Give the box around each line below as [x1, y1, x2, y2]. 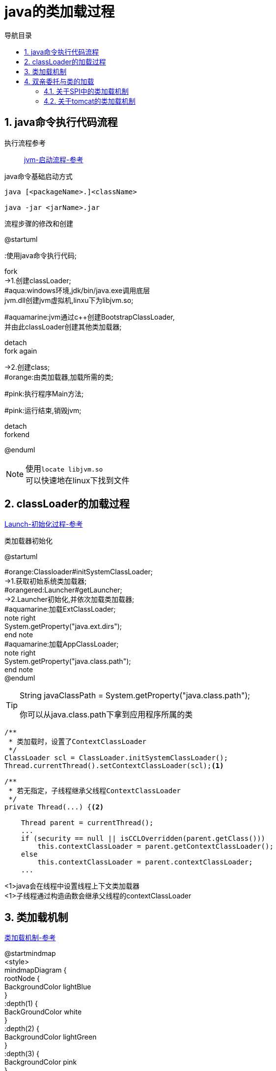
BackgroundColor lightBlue [4, 982, 91, 991]
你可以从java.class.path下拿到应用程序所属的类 [20, 710, 193, 720]
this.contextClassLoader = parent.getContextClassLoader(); [37, 842, 274, 851]
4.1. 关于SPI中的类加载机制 [44, 87, 129, 95]
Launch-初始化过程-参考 [4, 520, 83, 529]
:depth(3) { [4, 1049, 39, 1058]
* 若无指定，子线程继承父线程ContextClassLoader [8, 787, 181, 795]
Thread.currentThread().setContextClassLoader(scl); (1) [4, 762, 224, 770]
